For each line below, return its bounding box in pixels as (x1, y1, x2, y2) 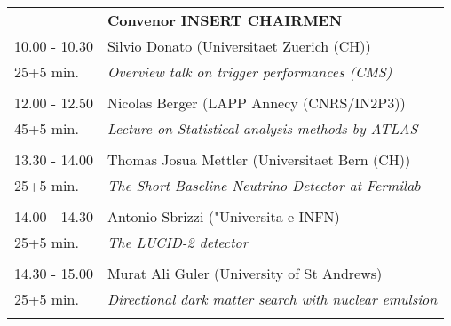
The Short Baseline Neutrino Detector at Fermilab (107, 175, 421, 195)
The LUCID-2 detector (107, 232, 249, 252)
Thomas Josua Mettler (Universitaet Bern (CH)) (107, 149, 411, 170)
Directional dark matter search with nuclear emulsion (107, 289, 438, 309)
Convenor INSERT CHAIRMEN (107, 10, 343, 30)
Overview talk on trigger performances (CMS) (107, 61, 392, 82)
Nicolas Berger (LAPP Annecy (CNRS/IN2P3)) (107, 92, 406, 113)
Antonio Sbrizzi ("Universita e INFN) (107, 206, 340, 227)
